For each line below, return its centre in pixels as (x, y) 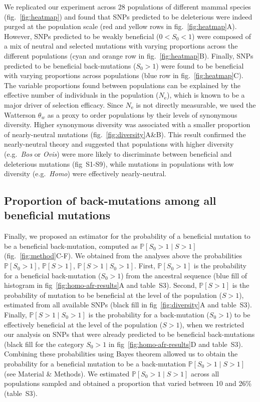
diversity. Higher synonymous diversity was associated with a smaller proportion (127, 124)
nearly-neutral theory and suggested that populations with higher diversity (119, 144)
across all (205, 373)
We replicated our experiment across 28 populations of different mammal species (127, 7)
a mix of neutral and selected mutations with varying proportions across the (121, 46)
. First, (145, 266)
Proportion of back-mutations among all (110, 200)
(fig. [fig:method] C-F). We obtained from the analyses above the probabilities (123, 256)
